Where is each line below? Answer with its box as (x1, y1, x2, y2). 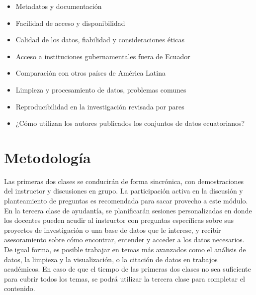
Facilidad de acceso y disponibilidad (15, 17, 125, 28)
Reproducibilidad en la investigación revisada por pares (15, 101, 184, 111)
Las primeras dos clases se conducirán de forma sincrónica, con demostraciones (4, 176, 244, 186)
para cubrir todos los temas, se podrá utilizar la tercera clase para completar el (4, 273, 245, 284)
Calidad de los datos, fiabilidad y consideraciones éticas (15, 34, 184, 45)
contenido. (4, 283, 35, 294)
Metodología (4, 147, 91, 167)
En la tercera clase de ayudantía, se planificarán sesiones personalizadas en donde (4, 205, 252, 215)
